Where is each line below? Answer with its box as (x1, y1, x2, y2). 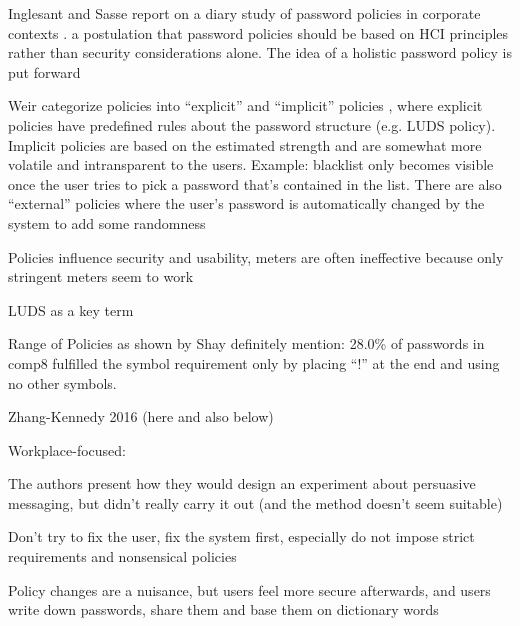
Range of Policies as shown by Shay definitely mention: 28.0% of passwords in (8, 333, 485, 354)
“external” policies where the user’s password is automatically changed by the (8, 193, 485, 214)
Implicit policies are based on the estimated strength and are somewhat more (8, 134, 482, 155)
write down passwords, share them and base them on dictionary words (8, 599, 439, 620)
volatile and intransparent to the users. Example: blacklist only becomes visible (8, 154, 494, 175)
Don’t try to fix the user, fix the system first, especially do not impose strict (8, 526, 475, 547)
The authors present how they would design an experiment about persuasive (8, 473, 476, 494)
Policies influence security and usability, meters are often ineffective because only (8, 246, 504, 267)
